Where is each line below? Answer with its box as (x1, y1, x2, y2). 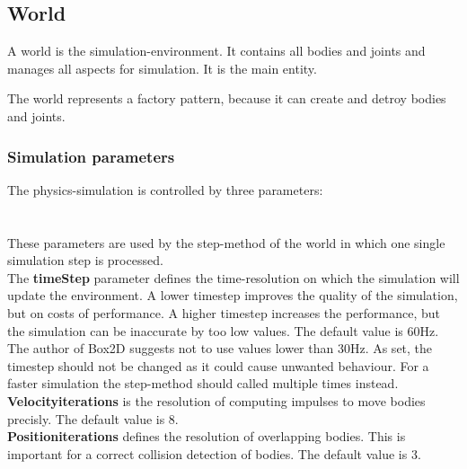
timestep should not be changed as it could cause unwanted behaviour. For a (7, 356, 429, 375)
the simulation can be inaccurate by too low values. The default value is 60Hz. (7, 321, 439, 340)
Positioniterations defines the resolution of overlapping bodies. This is (7, 427, 406, 446)
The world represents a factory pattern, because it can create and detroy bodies (7, 89, 446, 108)
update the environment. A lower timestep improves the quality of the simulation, (7, 286, 458, 305)
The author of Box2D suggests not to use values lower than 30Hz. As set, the (7, 339, 433, 358)
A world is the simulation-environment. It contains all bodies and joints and (7, 41, 426, 60)
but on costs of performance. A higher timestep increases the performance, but (7, 303, 441, 322)
